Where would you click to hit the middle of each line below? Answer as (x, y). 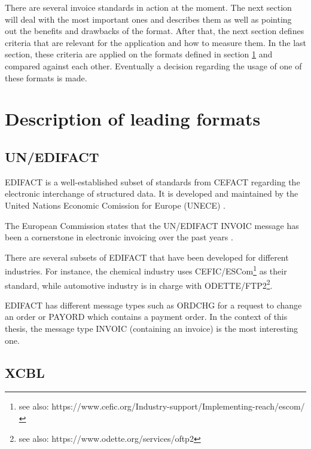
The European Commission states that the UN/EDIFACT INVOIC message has (152, 225)
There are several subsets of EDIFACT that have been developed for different (147, 257)
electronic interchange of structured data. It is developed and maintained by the (152, 193)
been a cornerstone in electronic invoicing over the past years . (119, 237)
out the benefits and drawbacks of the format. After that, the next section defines (155, 31)
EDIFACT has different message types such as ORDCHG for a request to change (153, 305)
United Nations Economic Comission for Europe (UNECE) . (115, 205)
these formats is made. (46, 77)
